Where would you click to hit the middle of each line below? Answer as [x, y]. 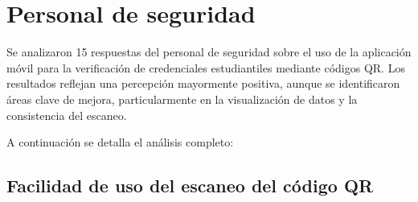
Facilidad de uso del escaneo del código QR [190, 186]
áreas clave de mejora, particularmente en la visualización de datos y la [182, 99]
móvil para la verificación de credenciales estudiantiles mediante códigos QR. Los [206, 67]
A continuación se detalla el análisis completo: [120, 142]
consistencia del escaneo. [67, 115]
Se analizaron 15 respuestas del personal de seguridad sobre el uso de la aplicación [209, 52]
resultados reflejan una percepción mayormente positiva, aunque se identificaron [203, 83]
